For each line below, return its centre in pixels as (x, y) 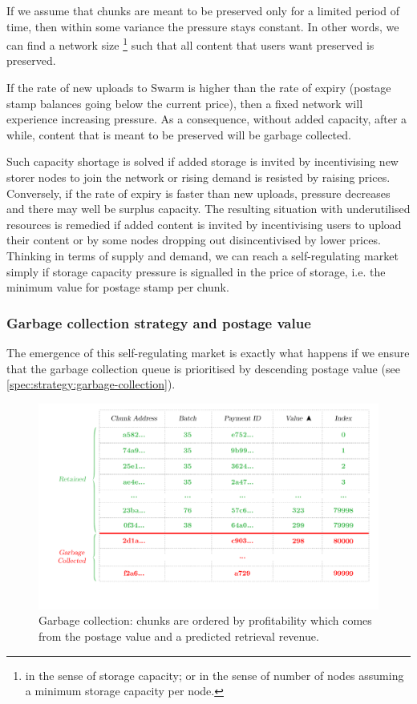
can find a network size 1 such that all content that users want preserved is (190, 44)
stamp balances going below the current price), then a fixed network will (185, 103)
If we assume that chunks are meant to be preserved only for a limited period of (203, 10)
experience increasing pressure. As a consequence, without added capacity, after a (207, 119)
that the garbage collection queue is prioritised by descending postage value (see (203, 368)
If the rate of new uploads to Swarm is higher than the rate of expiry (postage (199, 88)
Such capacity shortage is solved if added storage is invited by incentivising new (202, 161)
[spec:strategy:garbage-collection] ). (91, 384)
